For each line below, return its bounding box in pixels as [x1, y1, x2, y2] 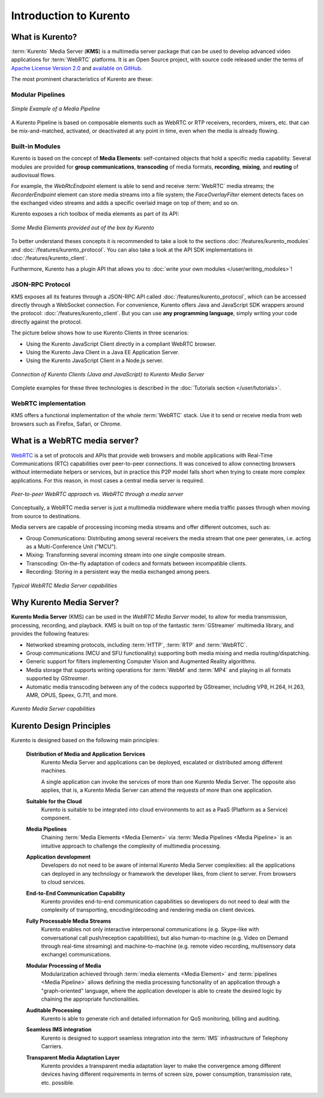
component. [41, 814, 71, 822]
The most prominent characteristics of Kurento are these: [11, 76, 153, 83]
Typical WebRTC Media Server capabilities [11, 582, 118, 589]
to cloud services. [41, 878, 86, 885]
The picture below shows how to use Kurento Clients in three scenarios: [11, 329, 189, 336]
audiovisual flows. [11, 171, 56, 178]
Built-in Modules [11, 142, 61, 150]
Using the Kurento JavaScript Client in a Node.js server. [26, 357, 164, 364]
